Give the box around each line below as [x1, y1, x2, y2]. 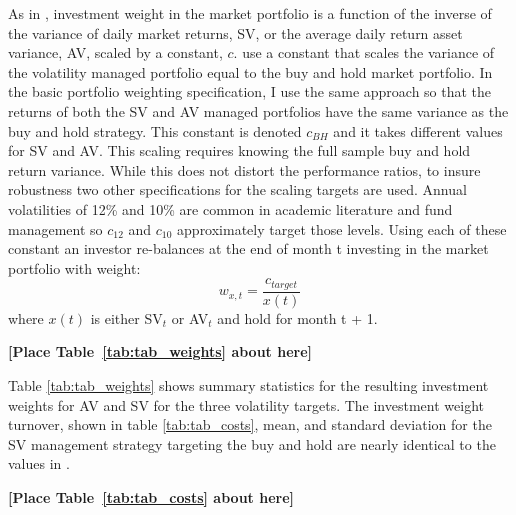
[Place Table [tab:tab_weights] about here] [8, 341, 313, 362]
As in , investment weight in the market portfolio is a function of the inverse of [8, 3, 492, 23]
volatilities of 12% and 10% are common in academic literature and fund [8, 198, 453, 219]
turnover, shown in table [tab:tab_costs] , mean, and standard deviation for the [8, 414, 492, 435]
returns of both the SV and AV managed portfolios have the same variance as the [8, 100, 509, 121]
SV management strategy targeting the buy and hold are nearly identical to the [8, 433, 496, 454]
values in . [8, 453, 70, 474]
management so [8, 218, 103, 239]
